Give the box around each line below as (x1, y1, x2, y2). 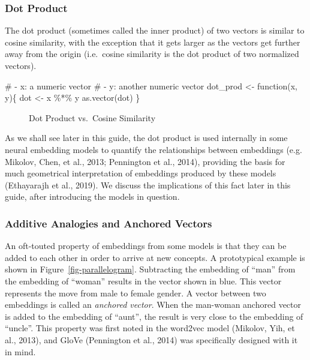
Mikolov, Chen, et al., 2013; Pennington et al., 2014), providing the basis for (5, 155, 285, 167)
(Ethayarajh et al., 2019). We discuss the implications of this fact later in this (5, 178, 291, 191)
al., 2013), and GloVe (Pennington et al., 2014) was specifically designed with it (5, 333, 298, 346)
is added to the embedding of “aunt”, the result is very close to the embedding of (5, 310, 303, 322)
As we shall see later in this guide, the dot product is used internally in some (5, 131, 288, 144)
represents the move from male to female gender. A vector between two (5, 286, 266, 299)
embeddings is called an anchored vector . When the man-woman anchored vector (5, 298, 301, 311)
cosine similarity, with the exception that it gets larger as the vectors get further (5, 35, 300, 48)
